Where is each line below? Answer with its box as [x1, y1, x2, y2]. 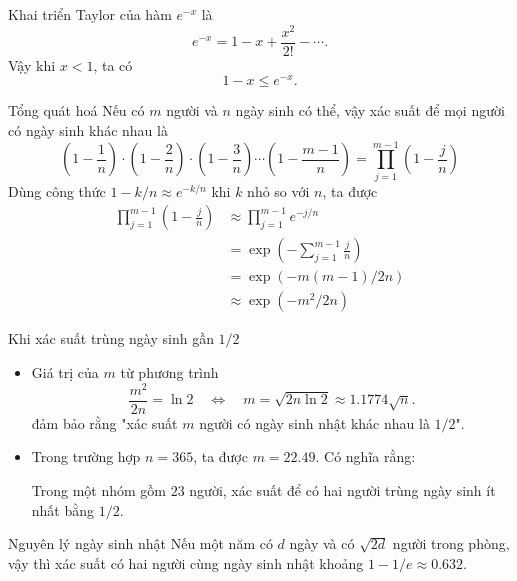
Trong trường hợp [31, 446, 141, 467]
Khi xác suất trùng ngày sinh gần [8, 328, 214, 349]
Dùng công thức [8, 180, 106, 201]
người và [166, 100, 218, 121]
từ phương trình [120, 362, 219, 383]
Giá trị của [31, 362, 99, 383]
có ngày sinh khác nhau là [8, 120, 168, 140]
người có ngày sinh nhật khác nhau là [199, 412, 430, 433]
